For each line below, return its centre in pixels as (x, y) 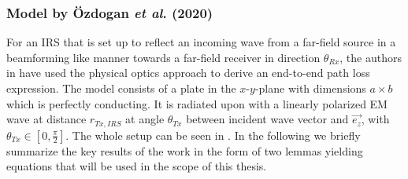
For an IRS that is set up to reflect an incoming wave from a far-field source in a (201, 42)
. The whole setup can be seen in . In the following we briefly (213, 135)
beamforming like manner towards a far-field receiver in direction (163, 57)
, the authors (371, 57)
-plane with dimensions (310, 88)
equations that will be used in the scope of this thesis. (137, 166)
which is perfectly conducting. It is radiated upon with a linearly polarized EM (197, 103)
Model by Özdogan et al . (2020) (110, 12)
